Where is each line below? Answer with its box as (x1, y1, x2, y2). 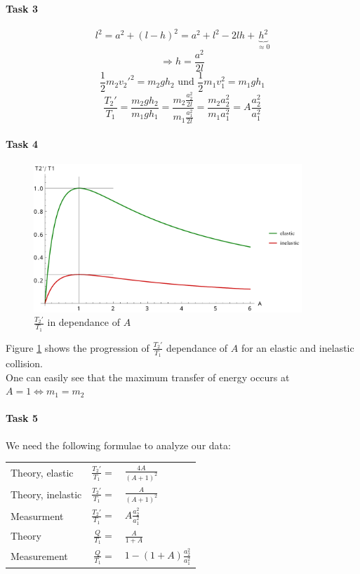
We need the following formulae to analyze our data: (6, 437, 231, 452)
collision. (6, 355, 43, 370)
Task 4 (6, 136, 38, 151)
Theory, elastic (11, 465, 74, 479)
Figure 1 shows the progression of (6, 340, 149, 355)
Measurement (11, 549, 68, 563)
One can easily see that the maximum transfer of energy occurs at (6, 369, 290, 384)
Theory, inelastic (11, 487, 82, 502)
